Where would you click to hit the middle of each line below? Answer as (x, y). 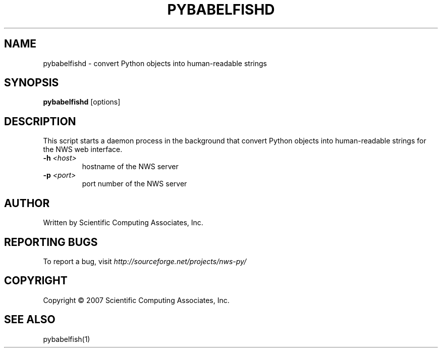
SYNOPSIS (32, 83)
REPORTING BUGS (51, 242)
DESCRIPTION (40, 121)
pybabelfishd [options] (82, 102)
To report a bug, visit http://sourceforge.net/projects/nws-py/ (145, 261)
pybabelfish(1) (67, 339)
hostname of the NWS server (130, 167)
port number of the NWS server (134, 184)
